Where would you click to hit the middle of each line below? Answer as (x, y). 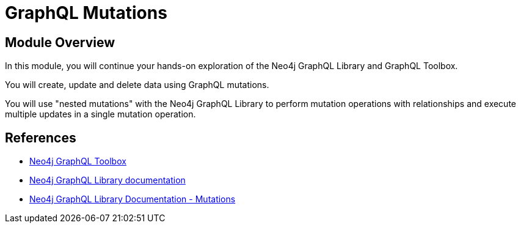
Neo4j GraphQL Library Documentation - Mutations (133, 199)
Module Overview (60, 42)
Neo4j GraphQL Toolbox (78, 161)
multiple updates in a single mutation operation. (100, 114)
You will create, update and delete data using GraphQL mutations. (137, 85)
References (41, 138)
